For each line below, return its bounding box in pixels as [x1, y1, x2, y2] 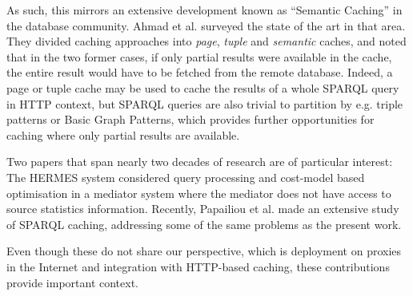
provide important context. [6, 274, 138, 290]
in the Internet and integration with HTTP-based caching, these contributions [6, 258, 390, 274]
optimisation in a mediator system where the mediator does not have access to [6, 184, 391, 201]
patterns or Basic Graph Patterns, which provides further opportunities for [6, 111, 375, 128]
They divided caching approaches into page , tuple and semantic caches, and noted [6, 33, 407, 49]
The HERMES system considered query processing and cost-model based [6, 168, 365, 185]
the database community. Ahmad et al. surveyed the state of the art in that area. [6, 17, 406, 34]
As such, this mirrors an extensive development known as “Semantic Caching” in [6, 2, 403, 18]
